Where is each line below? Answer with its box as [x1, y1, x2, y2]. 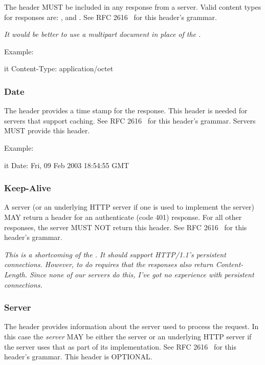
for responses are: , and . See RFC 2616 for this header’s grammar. [4, 11, 217, 22]
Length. [4, 269, 27, 279]
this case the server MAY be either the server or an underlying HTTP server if [4, 331, 252, 341]
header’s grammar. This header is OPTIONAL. [4, 351, 152, 362]
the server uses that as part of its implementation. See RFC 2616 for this [4, 341, 237, 352]
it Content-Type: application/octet [4, 63, 114, 74]
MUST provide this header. [4, 125, 90, 136]
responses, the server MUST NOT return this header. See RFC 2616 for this [4, 221, 247, 232]
